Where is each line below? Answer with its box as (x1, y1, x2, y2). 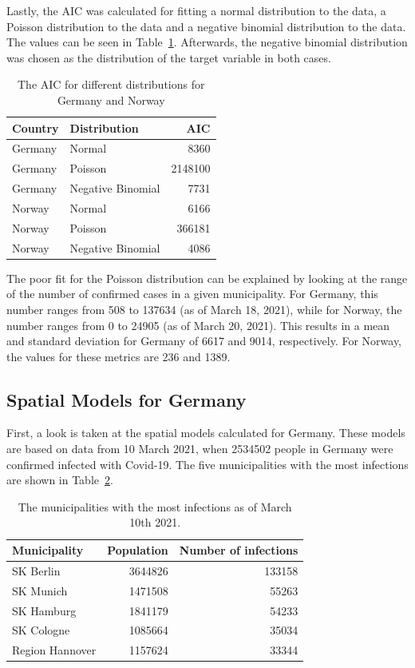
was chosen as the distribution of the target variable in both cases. (6, 49, 331, 66)
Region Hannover (12, 642, 97, 658)
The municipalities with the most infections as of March (18, 498, 292, 515)
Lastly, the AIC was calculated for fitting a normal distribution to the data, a (6, 2, 386, 18)
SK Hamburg (12, 602, 77, 618)
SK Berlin (12, 562, 61, 579)
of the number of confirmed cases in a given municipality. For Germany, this (6, 285, 378, 302)
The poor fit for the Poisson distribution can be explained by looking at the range (6, 269, 408, 286)
